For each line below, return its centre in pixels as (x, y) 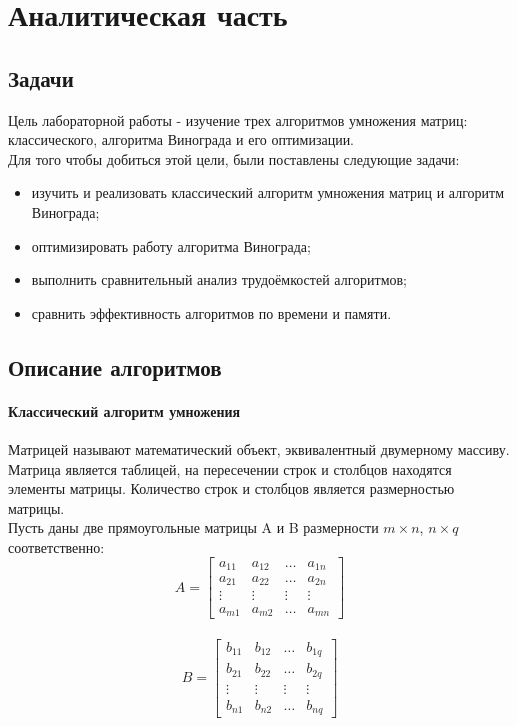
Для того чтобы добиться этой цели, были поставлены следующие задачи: (234, 158)
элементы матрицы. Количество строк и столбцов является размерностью (231, 488)
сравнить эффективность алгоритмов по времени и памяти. (211, 312)
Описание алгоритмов (115, 366)
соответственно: (56, 546)
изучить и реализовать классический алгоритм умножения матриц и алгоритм (268, 192)
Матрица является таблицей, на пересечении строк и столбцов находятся (230, 468)
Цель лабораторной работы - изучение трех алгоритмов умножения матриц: (238, 119)
